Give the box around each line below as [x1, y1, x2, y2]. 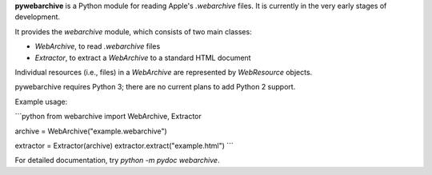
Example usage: [14, 97, 68, 106]
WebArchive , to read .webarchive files [34, 42, 161, 51]
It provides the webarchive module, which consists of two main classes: [14, 26, 252, 36]
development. [14, 12, 60, 22]
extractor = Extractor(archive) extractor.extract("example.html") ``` [14, 141, 234, 150]
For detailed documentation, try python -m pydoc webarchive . [14, 156, 220, 165]
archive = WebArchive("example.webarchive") [14, 126, 167, 136]
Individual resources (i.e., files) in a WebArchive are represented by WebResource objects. [14, 67, 313, 77]
